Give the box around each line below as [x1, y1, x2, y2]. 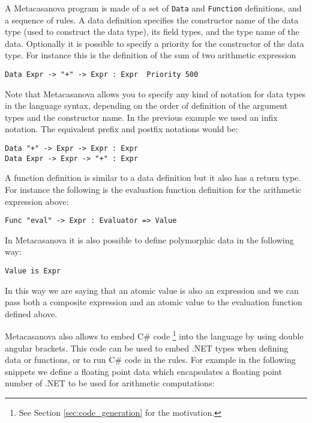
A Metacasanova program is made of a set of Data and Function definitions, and [5, 2, 302, 14]
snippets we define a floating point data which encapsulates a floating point [5, 365, 282, 377]
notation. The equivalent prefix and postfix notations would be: [5, 123, 238, 135]
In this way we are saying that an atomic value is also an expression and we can [5, 284, 299, 296]
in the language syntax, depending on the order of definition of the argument [5, 99, 288, 112]
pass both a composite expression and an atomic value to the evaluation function [5, 296, 302, 308]
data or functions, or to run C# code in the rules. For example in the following [5, 353, 296, 366]
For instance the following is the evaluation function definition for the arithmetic [5, 183, 302, 195]
